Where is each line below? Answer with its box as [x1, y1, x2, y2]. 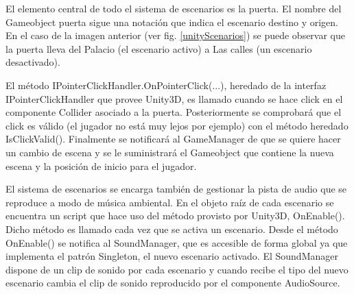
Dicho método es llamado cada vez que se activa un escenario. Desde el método [5, 221, 338, 236]
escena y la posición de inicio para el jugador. [5, 158, 197, 173]
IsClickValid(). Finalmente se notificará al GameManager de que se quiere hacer [5, 132, 341, 146]
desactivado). [5, 55, 60, 69]
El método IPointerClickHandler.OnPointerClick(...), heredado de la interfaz [5, 77, 327, 92]
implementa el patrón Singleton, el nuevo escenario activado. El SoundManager [5, 249, 338, 263]
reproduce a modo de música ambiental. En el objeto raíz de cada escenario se [5, 195, 334, 209]
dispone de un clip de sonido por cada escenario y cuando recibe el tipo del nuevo [5, 262, 349, 276]
